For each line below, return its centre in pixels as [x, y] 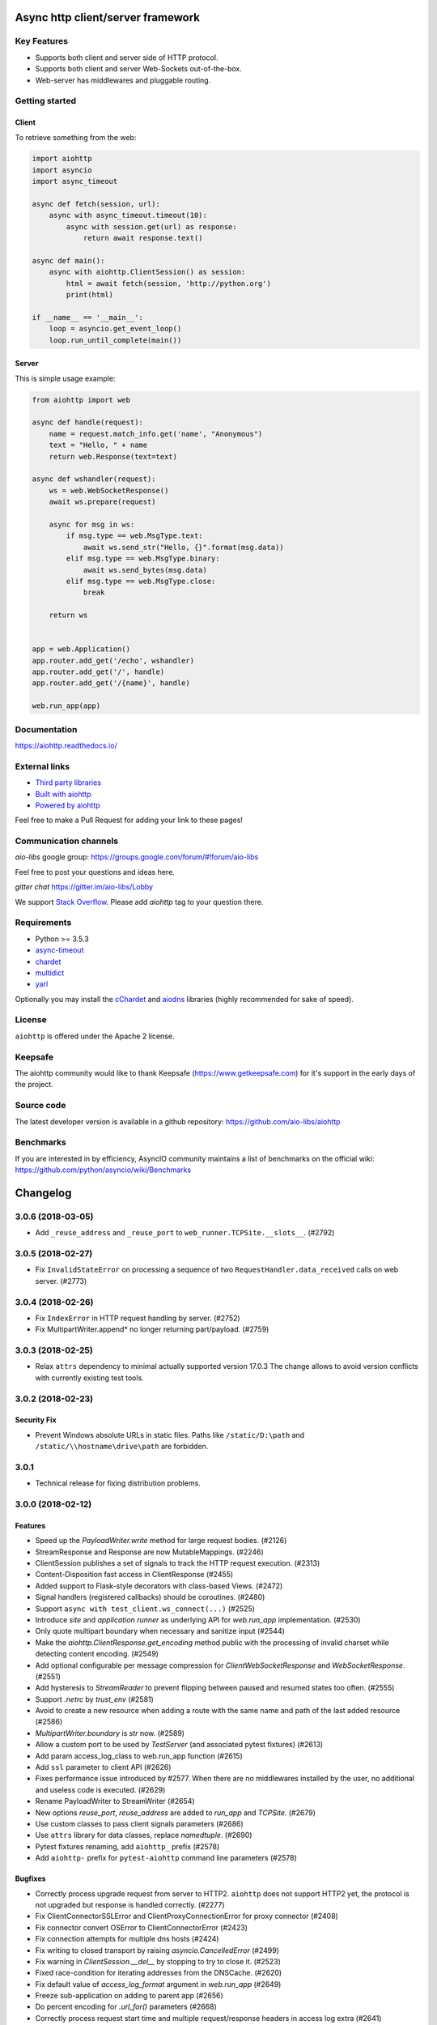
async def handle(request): [87, 422]
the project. [34, 1085]
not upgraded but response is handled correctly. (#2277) [130, 1904]
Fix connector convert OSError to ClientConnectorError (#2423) [142, 1927]
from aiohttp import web [81, 400]
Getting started [46, 101]
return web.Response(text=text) [113, 456]
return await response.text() [143, 238]
